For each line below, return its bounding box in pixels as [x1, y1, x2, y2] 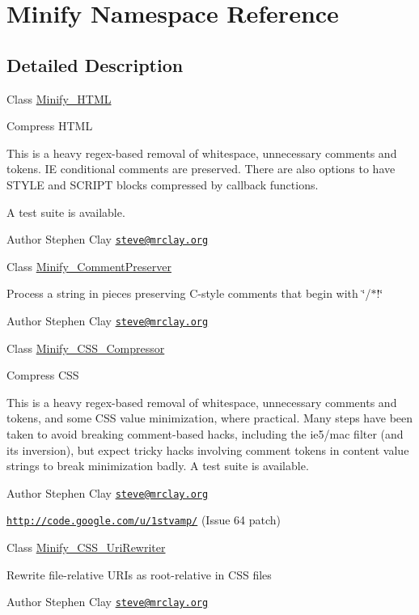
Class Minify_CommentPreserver [6, 257, 171, 274]
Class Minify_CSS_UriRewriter [6, 539, 166, 556]
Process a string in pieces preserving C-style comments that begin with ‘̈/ [6, 285, 371, 302]
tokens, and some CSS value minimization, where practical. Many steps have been [6, 409, 413, 426]
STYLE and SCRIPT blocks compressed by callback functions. [6, 176, 319, 193]
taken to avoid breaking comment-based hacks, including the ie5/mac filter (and [6, 426, 404, 443]
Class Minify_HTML [6, 90, 112, 107]
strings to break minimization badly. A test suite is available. [6, 457, 309, 474]
